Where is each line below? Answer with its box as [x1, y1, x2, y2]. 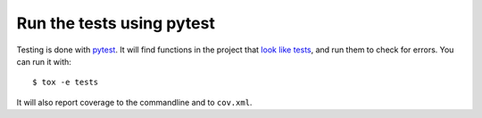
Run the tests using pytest [16, 13, 216, 33]
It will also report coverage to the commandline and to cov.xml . [16, 97, 253, 107]
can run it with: [16, 56, 71, 67]
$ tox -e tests [32, 77, 99, 88]
